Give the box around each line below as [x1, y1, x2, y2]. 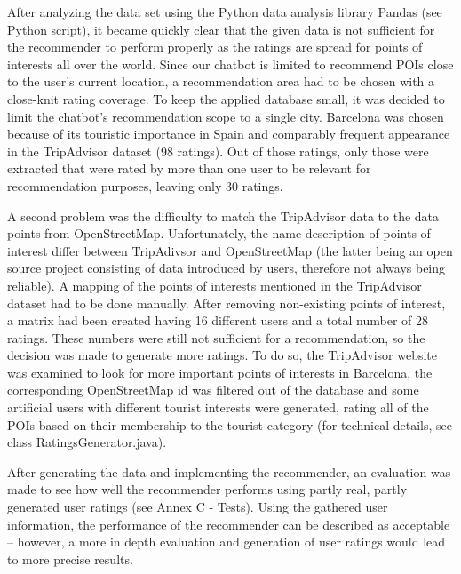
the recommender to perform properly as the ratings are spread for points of [7, 37, 423, 56]
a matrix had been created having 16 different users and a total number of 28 [7, 311, 429, 330]
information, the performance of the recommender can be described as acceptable [7, 514, 450, 533]
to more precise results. [7, 549, 133, 568]
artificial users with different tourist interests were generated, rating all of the [7, 398, 429, 417]
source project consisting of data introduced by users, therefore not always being [7, 259, 446, 277]
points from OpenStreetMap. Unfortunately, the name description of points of [7, 224, 431, 243]
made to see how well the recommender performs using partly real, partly [7, 480, 408, 498]
